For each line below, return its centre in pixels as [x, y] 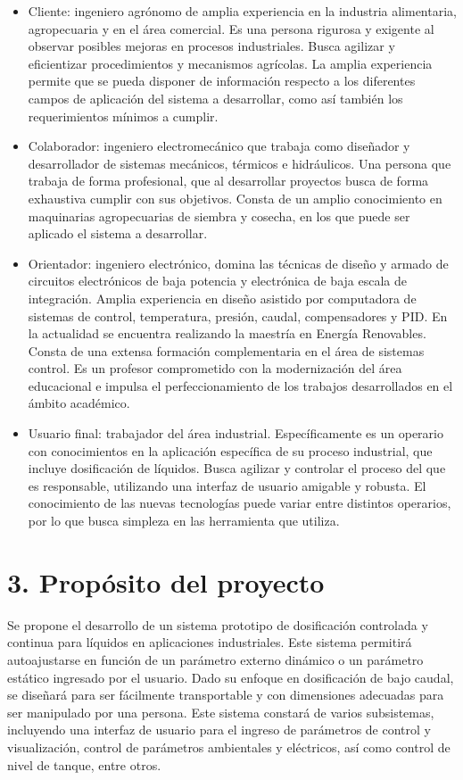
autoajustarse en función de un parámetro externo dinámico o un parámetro [215, 659]
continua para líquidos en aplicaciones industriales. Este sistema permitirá [210, 642]
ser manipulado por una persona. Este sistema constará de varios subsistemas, [221, 712]
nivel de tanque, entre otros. [84, 764]
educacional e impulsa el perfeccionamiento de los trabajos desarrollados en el [240, 385]
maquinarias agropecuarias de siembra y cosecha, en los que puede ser [219, 216]
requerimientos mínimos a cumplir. [123, 116]
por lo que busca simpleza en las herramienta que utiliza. [184, 521]
